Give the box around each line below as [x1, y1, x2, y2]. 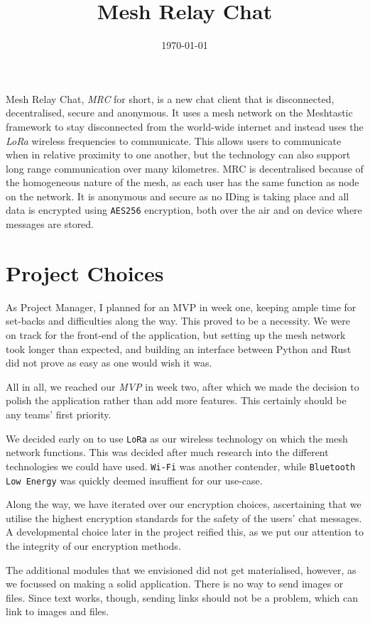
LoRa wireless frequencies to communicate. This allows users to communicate [6, 133, 342, 148]
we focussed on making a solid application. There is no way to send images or [6, 576, 344, 591]
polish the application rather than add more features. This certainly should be [6, 393, 347, 408]
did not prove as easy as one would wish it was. [6, 355, 212, 370]
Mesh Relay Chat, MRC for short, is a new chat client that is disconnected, [6, 91, 334, 106]
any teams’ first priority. [6, 407, 111, 421]
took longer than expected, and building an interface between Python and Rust [6, 341, 352, 356]
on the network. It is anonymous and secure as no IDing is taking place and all [6, 188, 349, 203]
